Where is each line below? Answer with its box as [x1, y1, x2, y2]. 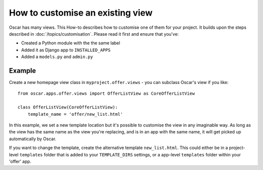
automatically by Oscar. [9, 136, 56, 142]
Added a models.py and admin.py [21, 54, 94, 60]
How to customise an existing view [9, 7, 153, 18]
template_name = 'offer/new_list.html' [27, 111, 123, 117]
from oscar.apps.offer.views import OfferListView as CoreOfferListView [18, 91, 195, 96]
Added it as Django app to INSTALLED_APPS [21, 47, 111, 53]
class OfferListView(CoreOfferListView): [18, 105, 118, 110]
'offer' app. [9, 158, 32, 164]
